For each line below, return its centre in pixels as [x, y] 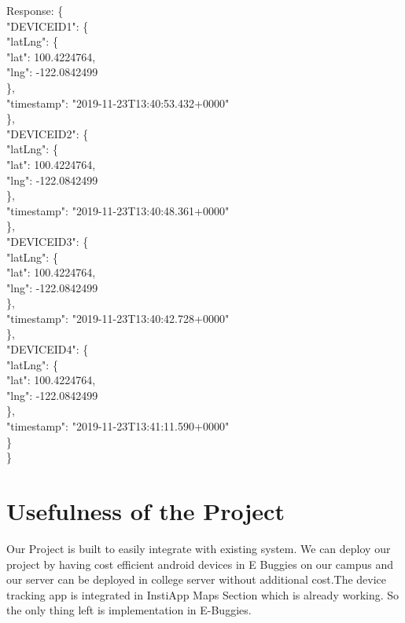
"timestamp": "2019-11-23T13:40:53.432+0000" [118, 103]
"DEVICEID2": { [48, 133]
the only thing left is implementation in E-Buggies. [129, 610]
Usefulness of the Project [145, 511]
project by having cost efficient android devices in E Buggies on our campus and [200, 564]
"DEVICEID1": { [48, 26]
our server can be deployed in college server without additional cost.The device [197, 579]
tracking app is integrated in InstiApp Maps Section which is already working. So [203, 594]
